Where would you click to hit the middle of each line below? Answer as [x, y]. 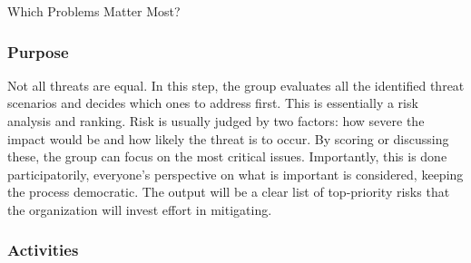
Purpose [38, 51]
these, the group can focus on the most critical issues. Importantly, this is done [227, 156]
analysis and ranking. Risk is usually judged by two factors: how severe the [216, 121]
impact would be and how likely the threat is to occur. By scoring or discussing [228, 138]
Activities [43, 250]
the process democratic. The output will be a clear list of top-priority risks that [229, 192]
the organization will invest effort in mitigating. [140, 209]
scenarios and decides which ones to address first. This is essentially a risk [213, 103]
